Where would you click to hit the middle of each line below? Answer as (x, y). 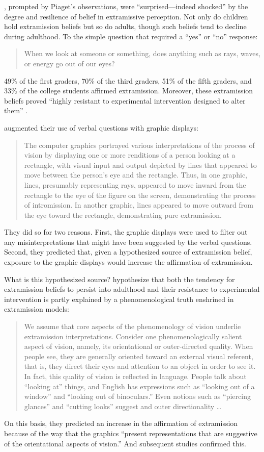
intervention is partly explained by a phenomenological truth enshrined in (119, 299)
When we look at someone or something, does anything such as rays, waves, (142, 53)
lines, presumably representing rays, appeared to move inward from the (135, 184)
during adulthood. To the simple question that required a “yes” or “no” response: (131, 36)
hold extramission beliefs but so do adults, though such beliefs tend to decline (125, 26)
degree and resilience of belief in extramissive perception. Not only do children (126, 16)
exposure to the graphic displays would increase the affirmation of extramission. (128, 262)
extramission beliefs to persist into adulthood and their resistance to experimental (132, 289)
